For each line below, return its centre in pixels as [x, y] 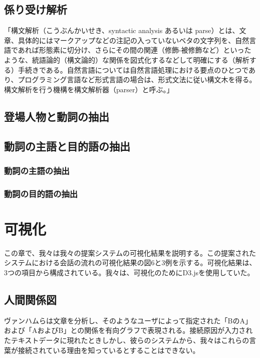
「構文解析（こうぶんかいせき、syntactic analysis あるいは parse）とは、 [122, 30]
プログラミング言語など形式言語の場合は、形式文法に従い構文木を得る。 [137, 79]
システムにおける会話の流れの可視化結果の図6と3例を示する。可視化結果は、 [130, 262]
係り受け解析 [36, 9]
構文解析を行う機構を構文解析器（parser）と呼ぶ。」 [89, 89]
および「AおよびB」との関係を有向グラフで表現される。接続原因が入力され [128, 330]
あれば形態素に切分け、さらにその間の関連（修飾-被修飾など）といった [135, 50]
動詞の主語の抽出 [37, 170]
